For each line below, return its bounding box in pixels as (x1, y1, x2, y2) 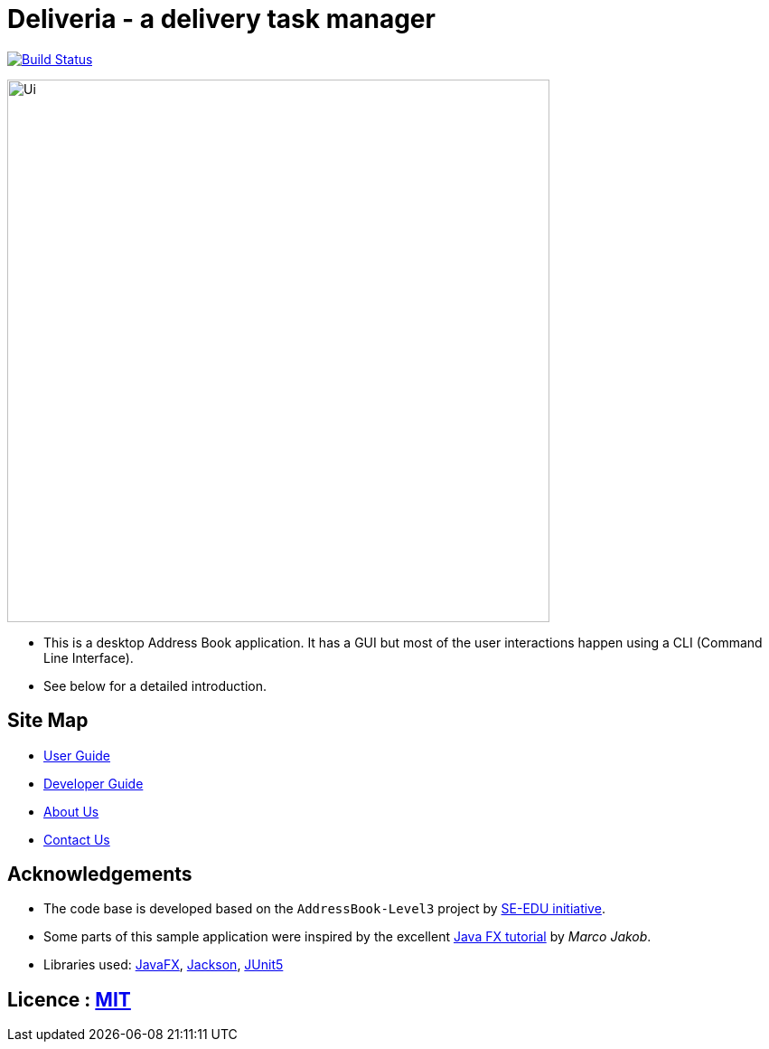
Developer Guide (43, 775, 144, 791)
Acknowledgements (7, 863, 192, 886)
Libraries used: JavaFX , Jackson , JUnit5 (43, 957, 284, 973)
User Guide (43, 747, 111, 763)
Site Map (7, 709, 89, 732)
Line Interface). (43, 649, 134, 666)
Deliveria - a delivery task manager (7, 4, 436, 34)
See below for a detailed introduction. (43, 677, 267, 694)
